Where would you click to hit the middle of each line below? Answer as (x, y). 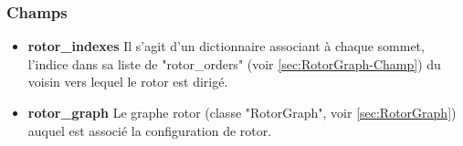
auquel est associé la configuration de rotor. (150, 130)
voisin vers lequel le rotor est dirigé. (128, 82)
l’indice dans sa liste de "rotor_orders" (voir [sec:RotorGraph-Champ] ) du (234, 63)
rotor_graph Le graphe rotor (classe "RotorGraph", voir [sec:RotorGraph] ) (242, 112)
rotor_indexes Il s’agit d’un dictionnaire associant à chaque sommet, (226, 46)
